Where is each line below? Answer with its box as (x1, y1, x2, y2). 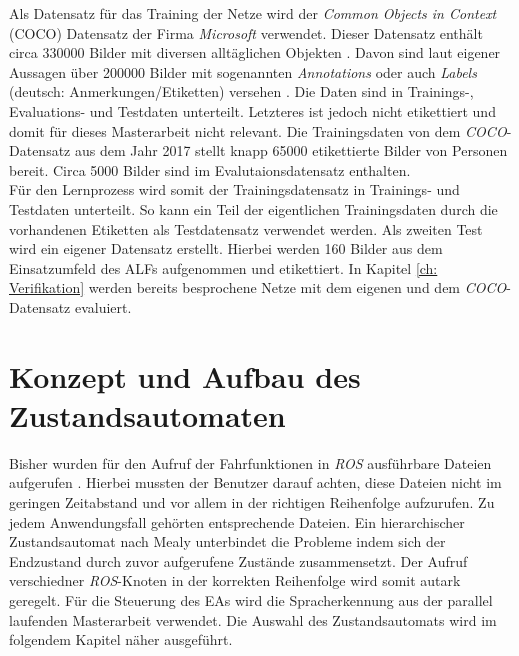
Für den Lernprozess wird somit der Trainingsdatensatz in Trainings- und (9, 179, 460, 200)
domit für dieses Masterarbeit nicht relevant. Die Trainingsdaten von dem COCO (9, 120, 507, 141)
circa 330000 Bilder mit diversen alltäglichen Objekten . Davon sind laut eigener (9, 42, 501, 63)
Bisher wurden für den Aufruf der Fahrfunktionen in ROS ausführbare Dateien (9, 452, 492, 473)
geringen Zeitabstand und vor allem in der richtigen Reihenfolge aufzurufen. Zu (9, 492, 495, 512)
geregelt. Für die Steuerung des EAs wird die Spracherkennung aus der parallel (9, 589, 493, 610)
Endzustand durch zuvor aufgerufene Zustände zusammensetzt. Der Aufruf (9, 550, 468, 571)
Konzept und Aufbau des (9, 355, 361, 396)
